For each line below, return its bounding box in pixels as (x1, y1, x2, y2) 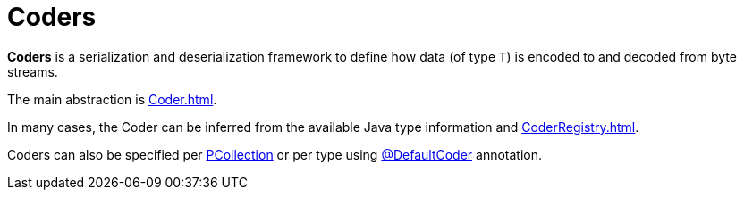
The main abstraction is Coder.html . (7, 91, 217, 107)
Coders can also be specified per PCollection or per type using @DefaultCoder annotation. (7, 146, 543, 162)
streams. (7, 63, 58, 79)
